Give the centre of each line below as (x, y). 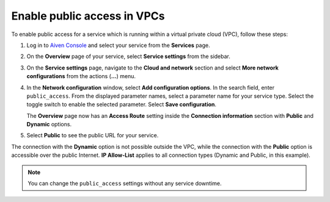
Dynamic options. (49, 124)
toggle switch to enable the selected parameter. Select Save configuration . (122, 104)
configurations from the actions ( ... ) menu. (81, 76)
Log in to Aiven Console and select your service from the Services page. (118, 45)
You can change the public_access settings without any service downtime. (125, 184)
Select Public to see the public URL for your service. (93, 135)
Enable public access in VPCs (88, 16)
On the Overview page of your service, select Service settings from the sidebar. (128, 56)
